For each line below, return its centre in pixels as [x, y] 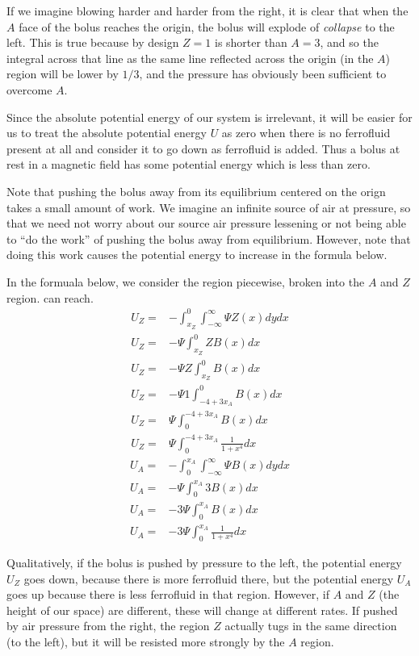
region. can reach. [50, 297]
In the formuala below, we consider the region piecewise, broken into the [186, 281]
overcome [29, 89]
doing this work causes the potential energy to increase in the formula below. [197, 255]
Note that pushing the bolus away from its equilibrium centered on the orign [196, 191]
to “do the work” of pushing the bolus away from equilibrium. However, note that [209, 238]
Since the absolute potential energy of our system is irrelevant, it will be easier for [209, 117]
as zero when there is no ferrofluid [306, 133]
